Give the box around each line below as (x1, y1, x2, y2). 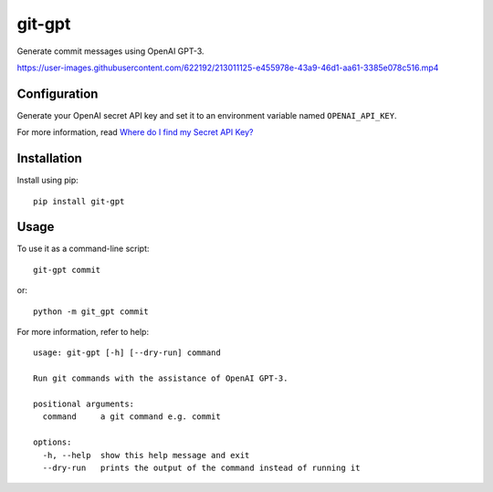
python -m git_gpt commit (33, 306, 150, 317)
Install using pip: (16, 174, 79, 186)
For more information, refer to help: (16, 327, 150, 337)
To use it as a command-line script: (16, 243, 150, 255)
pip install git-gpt (33, 196, 125, 206)
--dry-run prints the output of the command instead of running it (42, 462, 361, 473)
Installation (16, 151, 82, 166)
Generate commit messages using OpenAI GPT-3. (16, 46, 205, 57)
